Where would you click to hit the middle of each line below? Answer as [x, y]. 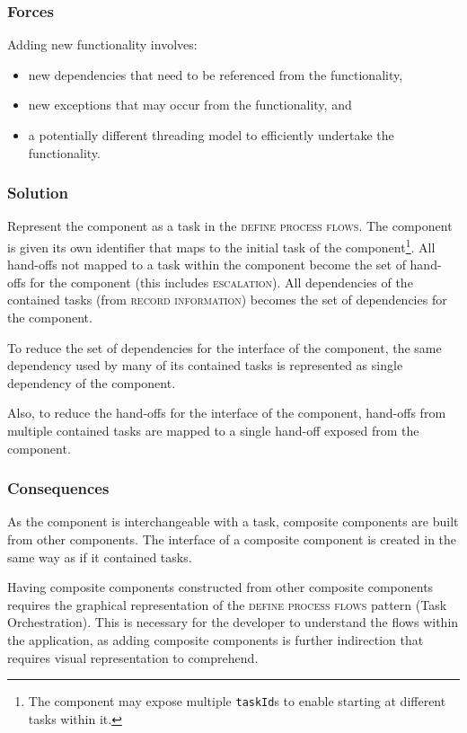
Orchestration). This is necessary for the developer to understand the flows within [233, 622]
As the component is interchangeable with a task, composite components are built [233, 521]
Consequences [58, 488]
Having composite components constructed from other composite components [220, 587]
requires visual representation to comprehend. [133, 657]
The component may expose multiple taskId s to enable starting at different [237, 701]
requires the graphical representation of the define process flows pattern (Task [227, 604]
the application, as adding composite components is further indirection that [216, 639]
